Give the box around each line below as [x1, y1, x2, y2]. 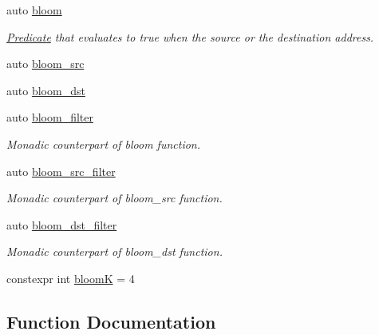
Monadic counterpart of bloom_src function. [6, 189, 223, 206]
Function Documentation [6, 309, 216, 333]
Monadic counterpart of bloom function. [6, 135, 201, 152]
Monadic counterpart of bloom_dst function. [6, 243, 223, 260]
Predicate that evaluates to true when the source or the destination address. [6, 28, 374, 45]
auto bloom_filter [6, 109, 93, 126]
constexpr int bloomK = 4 [6, 269, 135, 286]
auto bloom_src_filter [6, 162, 116, 179]
